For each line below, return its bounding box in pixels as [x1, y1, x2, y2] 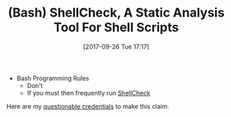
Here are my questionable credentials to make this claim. [6, 102, 170, 110]
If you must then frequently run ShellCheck [26, 89, 151, 97]
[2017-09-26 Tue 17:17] [83, 42, 150, 51]
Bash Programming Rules [16, 74, 90, 82]
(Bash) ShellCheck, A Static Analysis [8, 5, 225, 21]
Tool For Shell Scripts [54, 19, 179, 35]
